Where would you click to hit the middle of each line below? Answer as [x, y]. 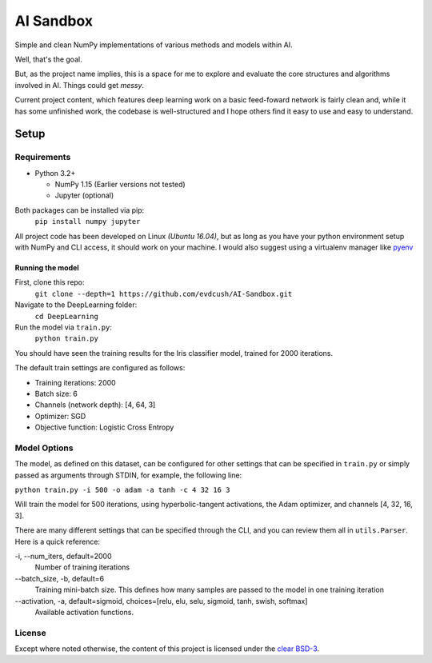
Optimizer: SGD [60, 416]
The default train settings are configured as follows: [100, 368]
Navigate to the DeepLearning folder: [76, 305]
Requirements [43, 158]
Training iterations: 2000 [75, 382]
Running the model [47, 268]
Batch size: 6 [56, 393]
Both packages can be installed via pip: [80, 210]
